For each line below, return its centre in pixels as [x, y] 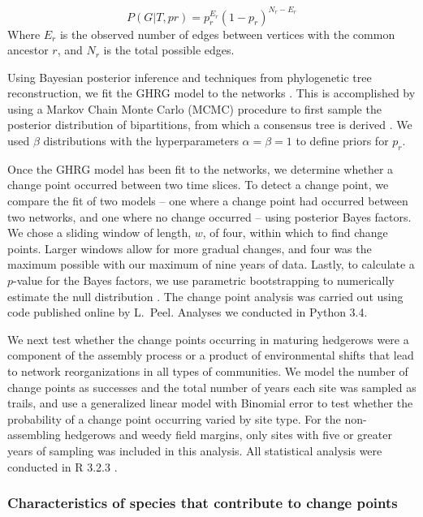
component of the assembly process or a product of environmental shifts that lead [211, 355]
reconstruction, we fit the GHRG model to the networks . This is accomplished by [211, 93]
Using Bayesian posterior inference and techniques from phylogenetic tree [190, 77]
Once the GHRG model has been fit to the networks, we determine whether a [201, 168]
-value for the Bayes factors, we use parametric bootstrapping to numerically [204, 280]
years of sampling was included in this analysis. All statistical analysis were [195, 450]
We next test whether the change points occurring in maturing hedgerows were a [208, 339]
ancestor [28, 50]
